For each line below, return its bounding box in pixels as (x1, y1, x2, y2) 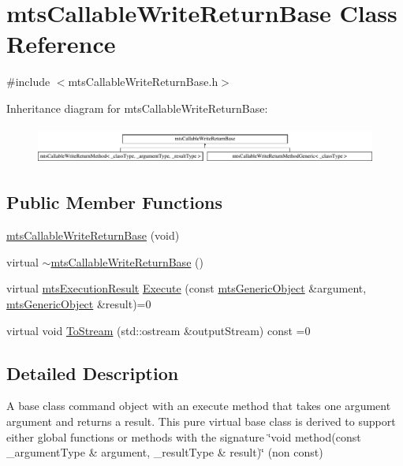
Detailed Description (6, 360, 179, 385)
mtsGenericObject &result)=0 (6, 296, 151, 311)
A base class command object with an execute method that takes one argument (6, 397, 391, 414)
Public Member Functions (6, 190, 222, 214)
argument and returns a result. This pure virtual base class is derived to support (6, 412, 396, 429)
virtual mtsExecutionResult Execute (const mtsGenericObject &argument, (6, 280, 367, 296)
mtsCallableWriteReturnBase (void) (6, 227, 180, 244)
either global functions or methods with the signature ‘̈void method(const (6, 428, 361, 445)
